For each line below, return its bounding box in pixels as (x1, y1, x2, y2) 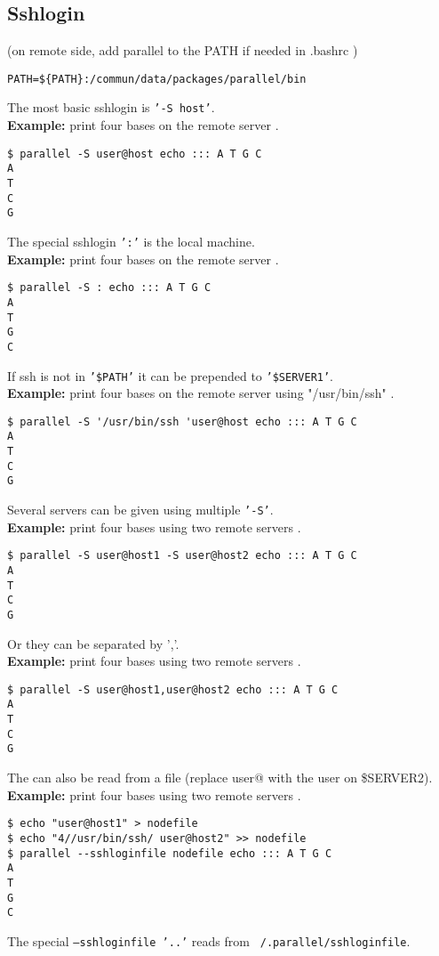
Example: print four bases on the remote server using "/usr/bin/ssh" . (7, 384, 395, 402)
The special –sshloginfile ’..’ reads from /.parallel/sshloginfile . (7, 931, 411, 950)
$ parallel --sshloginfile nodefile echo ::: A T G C (7, 847, 332, 860)
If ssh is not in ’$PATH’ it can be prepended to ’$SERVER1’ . (7, 366, 334, 385)
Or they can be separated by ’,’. (7, 634, 180, 652)
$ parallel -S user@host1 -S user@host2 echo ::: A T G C (7, 549, 357, 563)
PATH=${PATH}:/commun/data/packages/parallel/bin (7, 72, 307, 85)
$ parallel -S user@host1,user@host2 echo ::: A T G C (7, 683, 339, 696)
